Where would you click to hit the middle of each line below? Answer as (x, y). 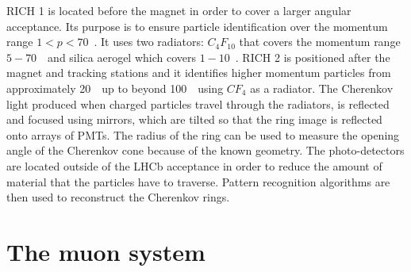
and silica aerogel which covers (122, 57)
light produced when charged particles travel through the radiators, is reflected (198, 103)
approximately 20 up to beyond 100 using (115, 88)
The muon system (106, 251)
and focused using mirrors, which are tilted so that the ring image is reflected (194, 119)
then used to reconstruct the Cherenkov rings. (118, 197)
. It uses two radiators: (149, 42)
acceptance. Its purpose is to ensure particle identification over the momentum (197, 26)
